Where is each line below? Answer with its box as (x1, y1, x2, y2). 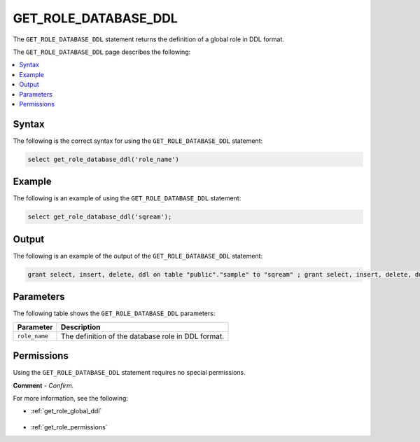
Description (60, 322, 101, 332)
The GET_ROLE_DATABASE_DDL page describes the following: (13, 48, 191, 56)
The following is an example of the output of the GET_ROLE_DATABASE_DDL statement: (13, 251, 262, 260)
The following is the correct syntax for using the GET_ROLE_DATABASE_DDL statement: (13, 137, 263, 145)
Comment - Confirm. (13, 381, 74, 389)
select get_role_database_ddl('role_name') (27, 155, 180, 163)
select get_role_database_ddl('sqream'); (27, 213, 172, 221)
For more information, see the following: (13, 394, 129, 402)
